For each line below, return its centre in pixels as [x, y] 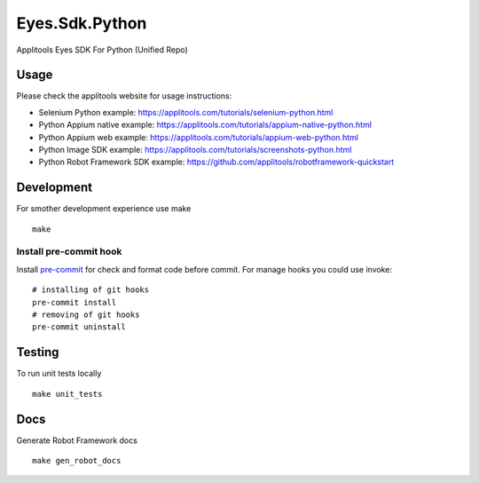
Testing [38, 352]
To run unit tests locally [59, 374]
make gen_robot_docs [77, 460]
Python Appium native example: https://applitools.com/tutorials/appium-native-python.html [205, 125]
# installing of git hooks [91, 290]
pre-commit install [75, 302]
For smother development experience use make [104, 209]
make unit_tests [67, 394]
